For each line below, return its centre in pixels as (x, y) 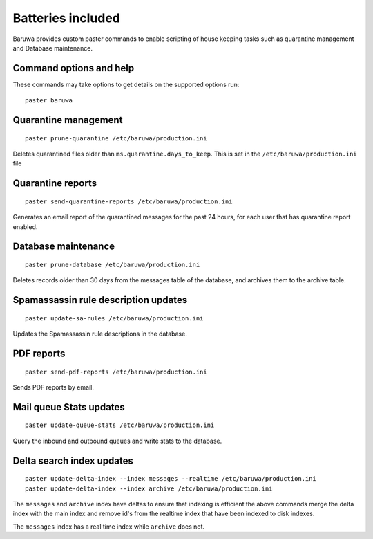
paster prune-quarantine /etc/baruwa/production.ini (116, 138)
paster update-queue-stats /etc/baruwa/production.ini (120, 425)
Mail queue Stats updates (69, 407)
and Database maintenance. (53, 48)
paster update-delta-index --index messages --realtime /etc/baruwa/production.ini (171, 479)
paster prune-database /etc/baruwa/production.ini (113, 265)
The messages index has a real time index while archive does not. (109, 527)
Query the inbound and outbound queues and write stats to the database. (117, 441)
